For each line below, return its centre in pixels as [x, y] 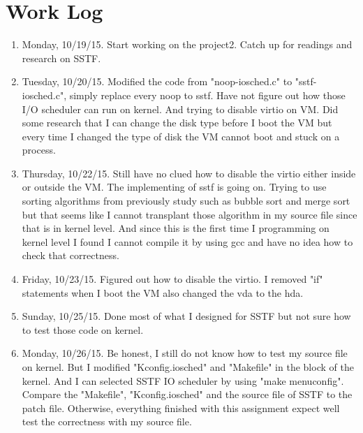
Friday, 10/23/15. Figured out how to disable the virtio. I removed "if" [172, 279]
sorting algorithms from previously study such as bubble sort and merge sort [186, 201]
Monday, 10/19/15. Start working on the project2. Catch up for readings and [187, 44]
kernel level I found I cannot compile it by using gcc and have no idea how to [187, 241]
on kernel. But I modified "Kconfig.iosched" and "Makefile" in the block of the [188, 367]
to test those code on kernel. [83, 329]
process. [39, 150]
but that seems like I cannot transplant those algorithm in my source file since [190, 214]
